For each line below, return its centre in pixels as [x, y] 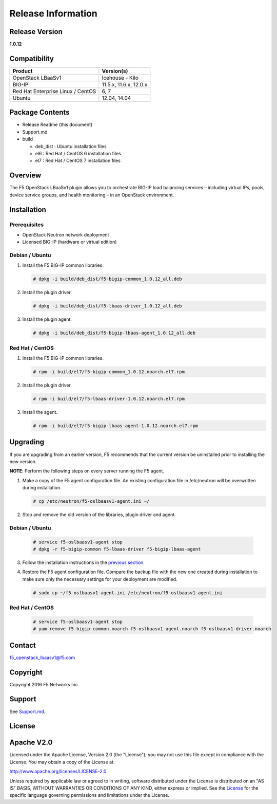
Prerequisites [26, 225]
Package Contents [39, 112]
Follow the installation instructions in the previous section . [83, 562]
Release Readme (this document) [57, 125]
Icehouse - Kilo [120, 78]
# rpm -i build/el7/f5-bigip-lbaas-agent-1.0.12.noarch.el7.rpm [116, 426]
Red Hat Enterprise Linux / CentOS [54, 91]
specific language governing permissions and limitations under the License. [89, 795]
